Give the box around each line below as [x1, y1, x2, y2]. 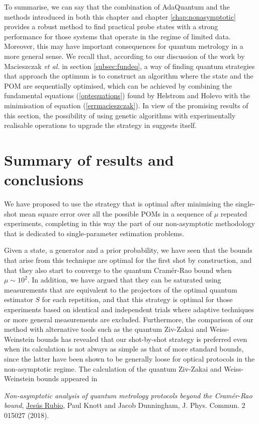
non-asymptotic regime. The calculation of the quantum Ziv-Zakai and [4, 363, 222, 374]
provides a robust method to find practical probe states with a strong [4, 21, 218, 32]
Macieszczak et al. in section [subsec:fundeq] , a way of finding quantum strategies [4, 60, 255, 71]
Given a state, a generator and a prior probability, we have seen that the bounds [4, 245, 252, 255]
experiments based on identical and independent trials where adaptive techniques [4, 304, 254, 314]
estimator [4, 294, 33, 305]
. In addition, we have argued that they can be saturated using [27, 274, 221, 285]
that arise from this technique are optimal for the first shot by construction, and [4, 255, 252, 265]
